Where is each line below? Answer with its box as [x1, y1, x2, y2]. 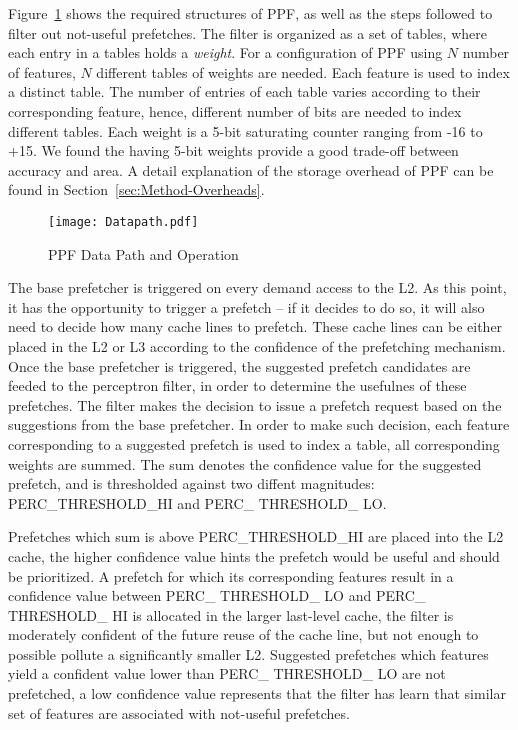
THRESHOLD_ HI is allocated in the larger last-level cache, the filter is [8, 604, 454, 625]
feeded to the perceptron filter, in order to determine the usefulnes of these [8, 375, 467, 396]
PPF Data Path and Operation [48, 243, 239, 264]
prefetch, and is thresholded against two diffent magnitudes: [8, 473, 375, 494]
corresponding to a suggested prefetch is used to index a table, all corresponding [8, 433, 500, 454]
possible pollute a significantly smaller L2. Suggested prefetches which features [8, 643, 489, 664]
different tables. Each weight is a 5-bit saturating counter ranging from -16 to [8, 120, 483, 141]
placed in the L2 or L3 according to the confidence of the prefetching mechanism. [8, 335, 506, 356]
